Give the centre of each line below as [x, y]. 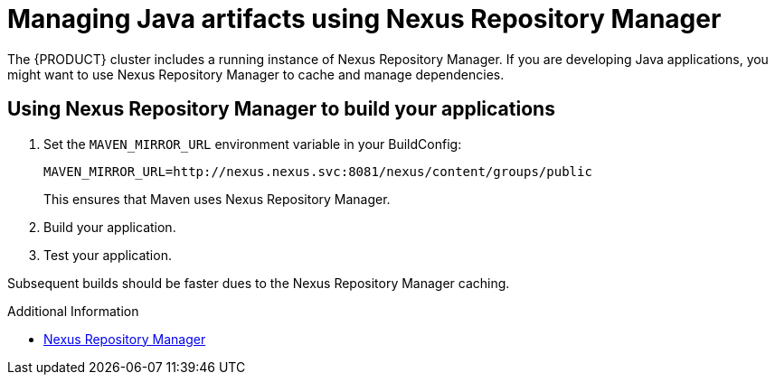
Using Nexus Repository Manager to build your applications [281, 109]
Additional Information [73, 311]
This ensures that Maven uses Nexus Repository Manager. [217, 199]
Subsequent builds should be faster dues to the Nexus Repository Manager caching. [259, 283]
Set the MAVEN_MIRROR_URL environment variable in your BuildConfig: [253, 144]
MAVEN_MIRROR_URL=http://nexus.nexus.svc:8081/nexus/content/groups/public [318, 171]
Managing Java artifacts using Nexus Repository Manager [364, 19]
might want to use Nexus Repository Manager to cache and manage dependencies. [256, 74]
